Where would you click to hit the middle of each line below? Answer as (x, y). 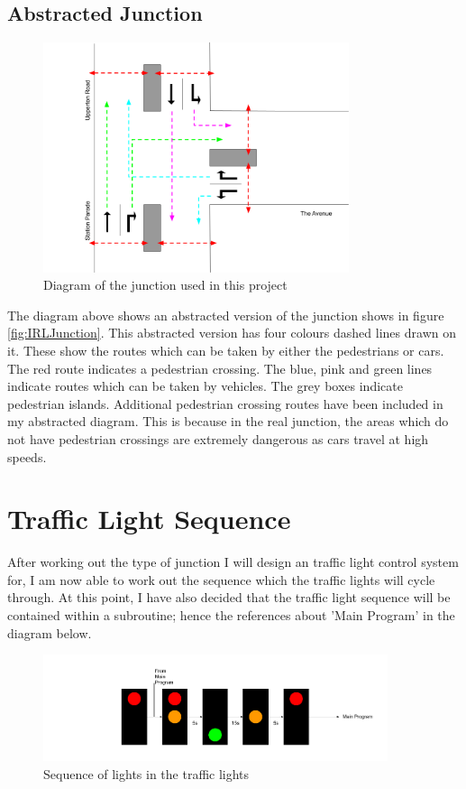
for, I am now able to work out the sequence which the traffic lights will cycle (221, 579)
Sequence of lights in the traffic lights (146, 773)
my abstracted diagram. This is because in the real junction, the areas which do (228, 421)
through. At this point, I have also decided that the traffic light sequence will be (229, 597)
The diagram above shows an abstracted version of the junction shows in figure (226, 315)
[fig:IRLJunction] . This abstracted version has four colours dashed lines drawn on (232, 333)
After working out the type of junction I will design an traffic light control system (233, 562)
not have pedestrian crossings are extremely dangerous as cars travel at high (218, 438)
